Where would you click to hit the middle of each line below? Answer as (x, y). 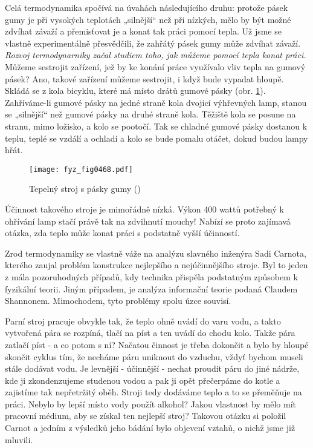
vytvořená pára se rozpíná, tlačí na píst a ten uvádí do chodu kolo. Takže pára (150, 333)
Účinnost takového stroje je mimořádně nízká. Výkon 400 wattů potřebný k (144, 209)
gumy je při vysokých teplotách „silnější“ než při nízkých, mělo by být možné (148, 19)
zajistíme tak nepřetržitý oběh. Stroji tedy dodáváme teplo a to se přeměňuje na (153, 392)
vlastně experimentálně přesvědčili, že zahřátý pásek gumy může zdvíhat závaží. (153, 43)
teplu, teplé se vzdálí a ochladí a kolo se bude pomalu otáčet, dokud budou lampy (156, 138)
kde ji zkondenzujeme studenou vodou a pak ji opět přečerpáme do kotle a (143, 380)
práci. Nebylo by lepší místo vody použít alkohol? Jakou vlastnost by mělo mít (150, 404)
